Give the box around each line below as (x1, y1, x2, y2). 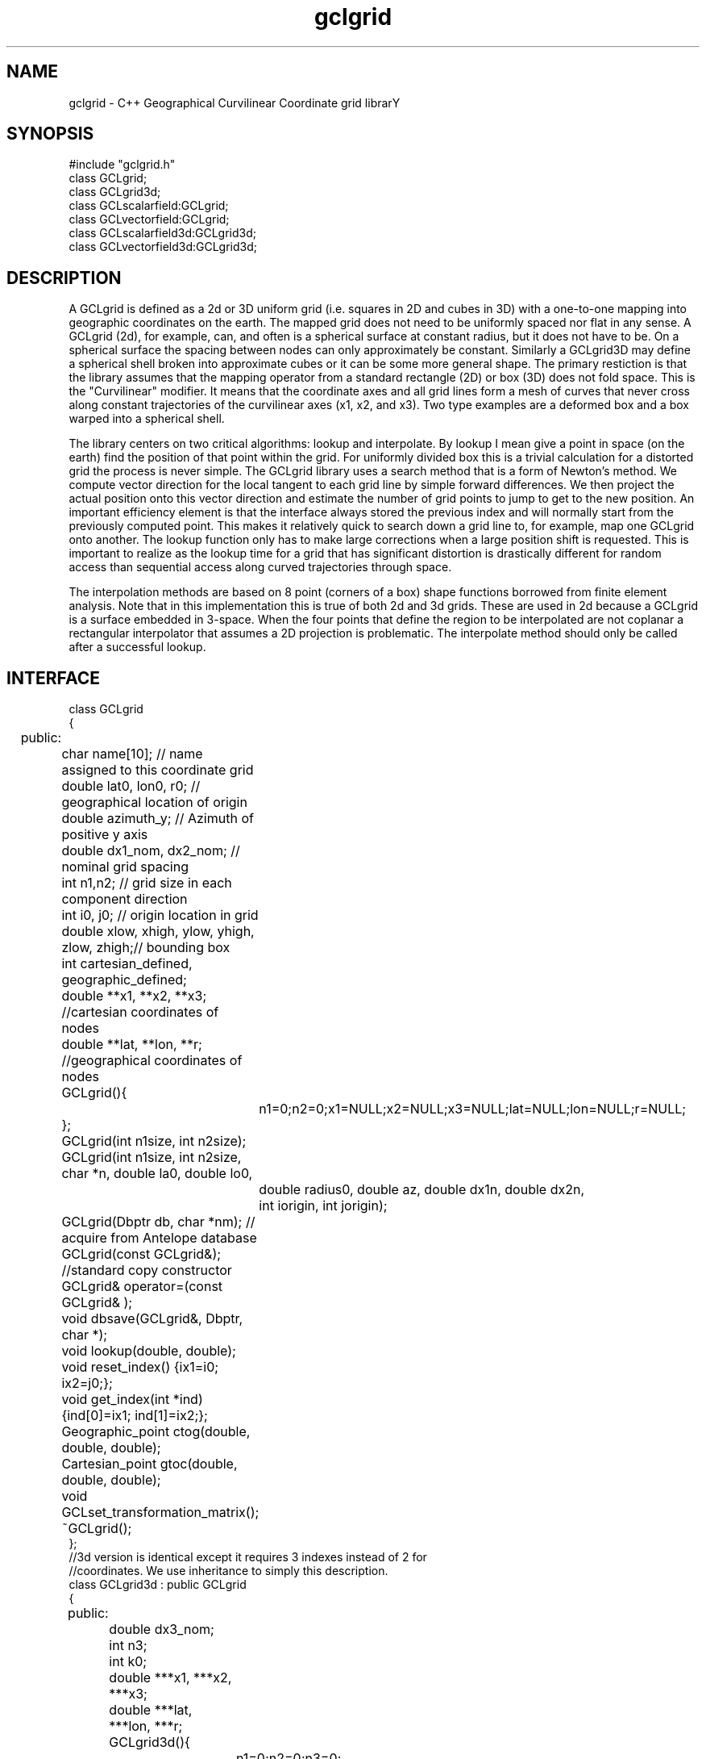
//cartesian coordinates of (61, 1004, 219, 1021)
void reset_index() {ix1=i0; (61, 1359, 219, 1376)
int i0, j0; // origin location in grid (61, 907, 259, 924)
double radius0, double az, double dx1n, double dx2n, (259, 1181, 585, 1198)
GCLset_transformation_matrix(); (61, 1504, 260, 1521)
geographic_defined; (61, 971, 187, 988)
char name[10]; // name (61, 746, 203, 763)
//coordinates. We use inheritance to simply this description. (69, 1564, 388, 1578)
